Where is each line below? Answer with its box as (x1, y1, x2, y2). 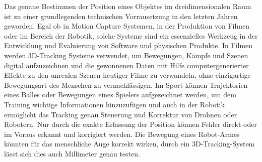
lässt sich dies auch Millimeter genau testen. (4, 148, 140, 158)
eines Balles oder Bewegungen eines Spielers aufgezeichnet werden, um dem (4, 89, 236, 100)
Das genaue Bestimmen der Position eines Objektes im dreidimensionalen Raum (4, 1, 251, 11)
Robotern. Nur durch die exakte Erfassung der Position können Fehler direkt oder (4, 119, 257, 129)
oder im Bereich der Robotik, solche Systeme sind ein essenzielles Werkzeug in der (4, 30, 258, 41)
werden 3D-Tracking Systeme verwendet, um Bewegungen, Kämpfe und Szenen (4, 50, 248, 60)
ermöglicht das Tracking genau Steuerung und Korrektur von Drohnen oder (4, 109, 237, 119)
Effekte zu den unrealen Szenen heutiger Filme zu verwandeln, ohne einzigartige (4, 70, 251, 80)
